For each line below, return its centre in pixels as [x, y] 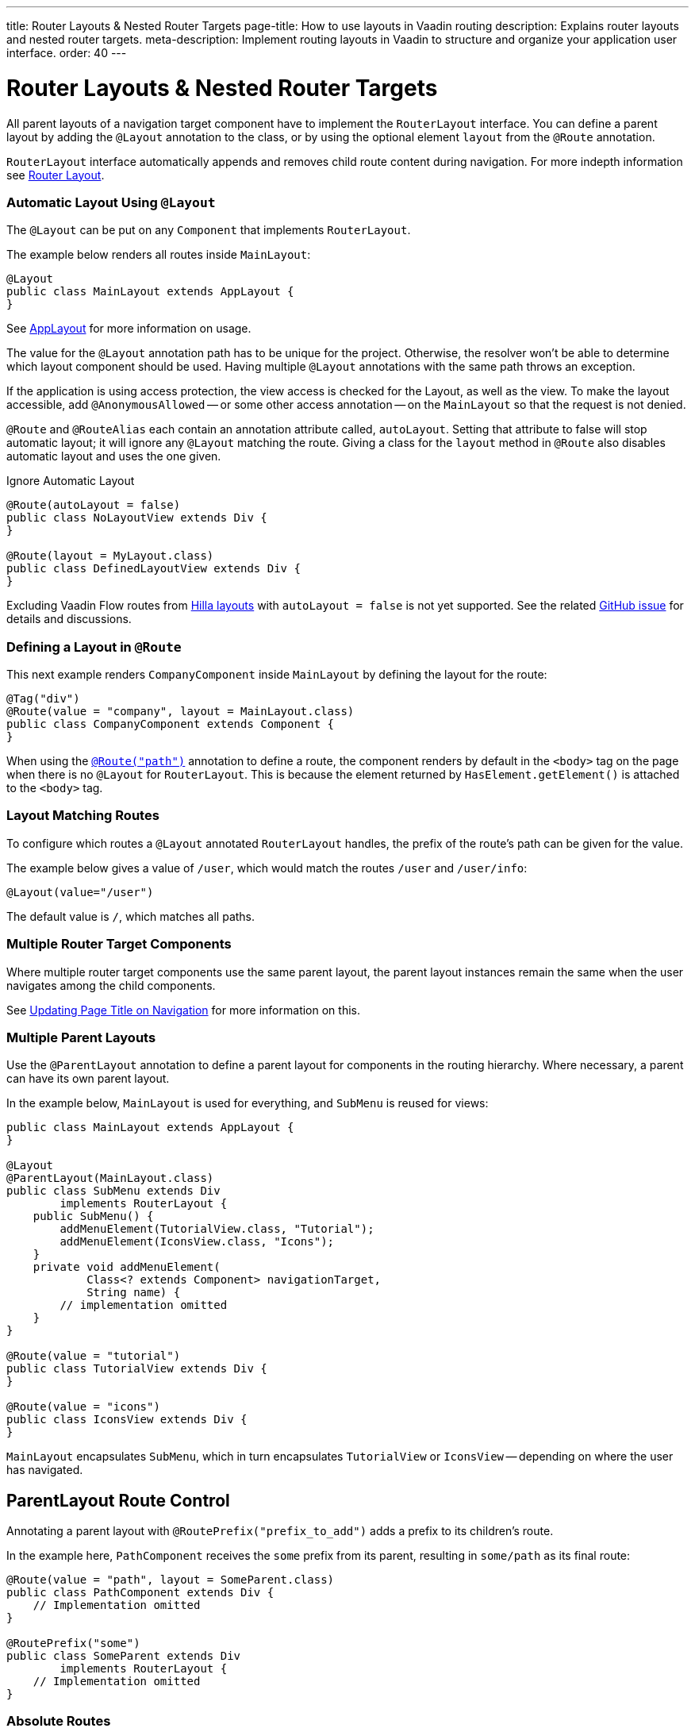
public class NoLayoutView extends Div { [137, 518]
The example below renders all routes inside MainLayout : [159, 255]
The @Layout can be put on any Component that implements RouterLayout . [209, 230]
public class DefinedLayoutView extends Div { [154, 569]
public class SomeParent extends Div [124, 1656]
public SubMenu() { [93, 1216]
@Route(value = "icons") [83, 1407]
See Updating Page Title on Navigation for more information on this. [183, 1010]
